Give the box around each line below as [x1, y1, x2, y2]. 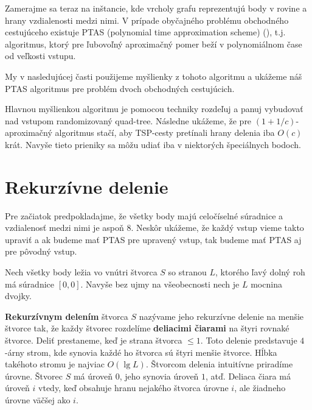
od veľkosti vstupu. [5, 49, 76, 62]
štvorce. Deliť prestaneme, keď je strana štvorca [5, 334, 182, 346]
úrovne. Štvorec [5, 369, 63, 382]
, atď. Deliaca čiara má [206, 369, 291, 382]
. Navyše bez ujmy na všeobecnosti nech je [80, 277, 240, 290]
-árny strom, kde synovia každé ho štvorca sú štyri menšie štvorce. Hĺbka [5, 345, 277, 358]
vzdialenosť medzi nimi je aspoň [5, 221, 124, 234]
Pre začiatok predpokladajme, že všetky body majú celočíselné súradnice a [5, 209, 283, 222]
